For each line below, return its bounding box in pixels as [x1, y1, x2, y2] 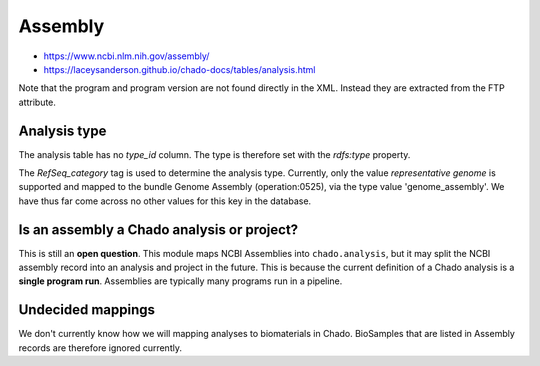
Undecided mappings [18, 301, 155, 319]
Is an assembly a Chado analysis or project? [18, 221, 299, 238]
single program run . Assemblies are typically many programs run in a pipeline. [18, 275, 343, 287]
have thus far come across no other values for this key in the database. [18, 195, 312, 207]
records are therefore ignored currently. [18, 341, 182, 354]
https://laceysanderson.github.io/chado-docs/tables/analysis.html [43, 63, 316, 75]
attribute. [18, 96, 57, 108]
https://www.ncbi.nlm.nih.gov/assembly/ [43, 50, 210, 62]
